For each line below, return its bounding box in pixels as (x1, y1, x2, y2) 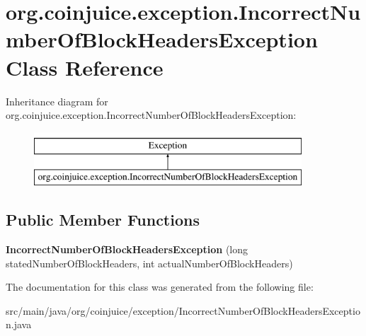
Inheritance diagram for (6, 93, 108, 108)
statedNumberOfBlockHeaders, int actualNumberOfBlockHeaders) (6, 255, 293, 270)
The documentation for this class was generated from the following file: (6, 279, 314, 294)
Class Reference (6, 52, 164, 81)
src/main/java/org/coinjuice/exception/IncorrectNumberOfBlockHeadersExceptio (6, 303, 360, 318)
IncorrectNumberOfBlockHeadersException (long (6, 242, 248, 257)
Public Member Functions (6, 209, 200, 231)
